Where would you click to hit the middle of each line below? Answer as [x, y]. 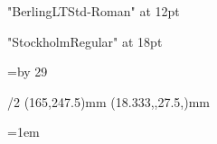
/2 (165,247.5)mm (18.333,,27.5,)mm [108, 101]
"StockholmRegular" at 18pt [85, 41]
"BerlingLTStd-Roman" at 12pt [94, 11]
